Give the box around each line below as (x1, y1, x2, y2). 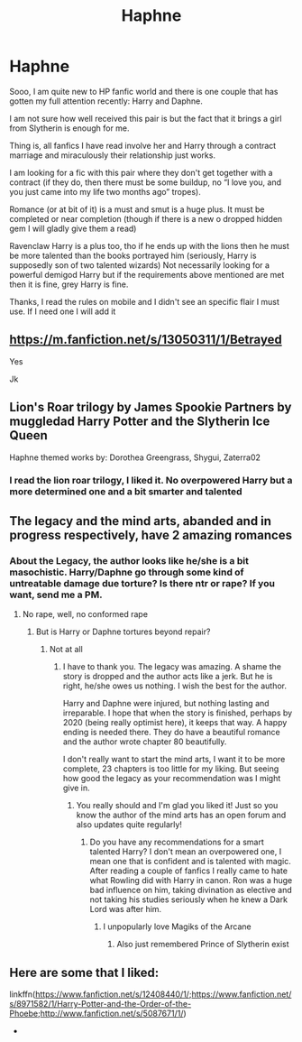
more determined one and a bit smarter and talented (9, 485, 243, 498)
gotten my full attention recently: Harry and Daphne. (9, 96, 203, 106)
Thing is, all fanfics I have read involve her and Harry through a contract (9, 140, 277, 151)
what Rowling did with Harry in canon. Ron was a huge (89, 875, 293, 886)
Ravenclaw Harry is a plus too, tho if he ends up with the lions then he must (9, 240, 290, 251)
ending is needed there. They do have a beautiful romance (62, 727, 281, 738)
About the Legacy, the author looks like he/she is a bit (9, 554, 250, 567)
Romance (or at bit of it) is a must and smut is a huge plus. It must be (9, 204, 265, 215)
